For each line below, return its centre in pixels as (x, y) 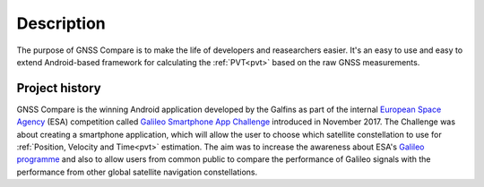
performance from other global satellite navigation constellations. (137, 172)
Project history (59, 88)
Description (61, 23)
